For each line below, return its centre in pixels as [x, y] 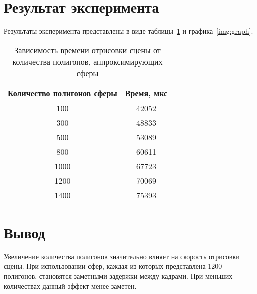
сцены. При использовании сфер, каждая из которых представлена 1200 [113, 266]
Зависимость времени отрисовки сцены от [88, 50]
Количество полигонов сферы [63, 93]
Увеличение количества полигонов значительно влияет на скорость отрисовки [122, 256]
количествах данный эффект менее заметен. [70, 285]
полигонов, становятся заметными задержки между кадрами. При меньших [118, 276]
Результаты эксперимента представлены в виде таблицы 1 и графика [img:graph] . [129, 31]
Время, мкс [146, 93]
